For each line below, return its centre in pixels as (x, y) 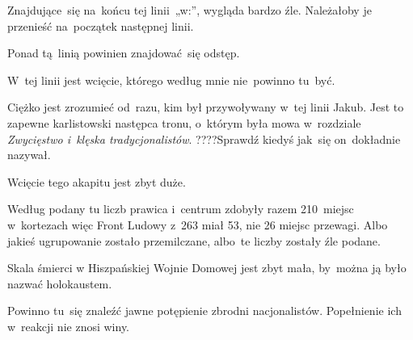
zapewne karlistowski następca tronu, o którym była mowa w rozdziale (184, 122)
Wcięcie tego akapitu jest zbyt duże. (97, 181)
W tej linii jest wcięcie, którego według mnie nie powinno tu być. (171, 80)
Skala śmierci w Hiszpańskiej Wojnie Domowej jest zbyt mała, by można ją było (207, 268)
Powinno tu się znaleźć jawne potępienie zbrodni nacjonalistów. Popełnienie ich (204, 311)
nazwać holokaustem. (60, 283)
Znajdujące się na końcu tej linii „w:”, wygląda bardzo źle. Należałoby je (190, 10)
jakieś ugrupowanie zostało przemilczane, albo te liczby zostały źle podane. (194, 240)
